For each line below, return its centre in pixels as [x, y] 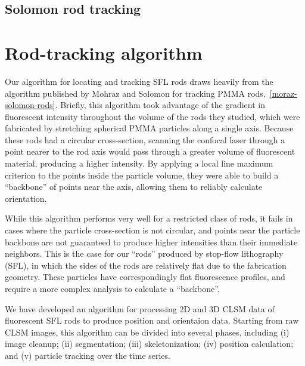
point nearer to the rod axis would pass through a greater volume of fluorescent [150, 151]
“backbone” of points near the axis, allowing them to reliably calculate [134, 187]
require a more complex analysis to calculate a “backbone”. [112, 288]
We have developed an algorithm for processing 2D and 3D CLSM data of [140, 308]
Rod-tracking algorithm [104, 52]
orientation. [26, 198]
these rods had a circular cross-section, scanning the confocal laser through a [145, 139]
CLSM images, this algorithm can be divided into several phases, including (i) [147, 332]
